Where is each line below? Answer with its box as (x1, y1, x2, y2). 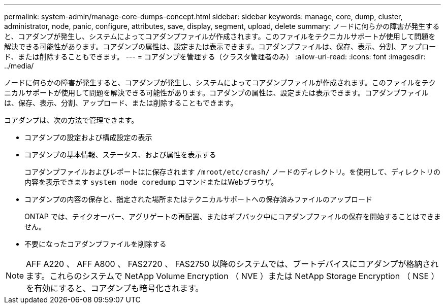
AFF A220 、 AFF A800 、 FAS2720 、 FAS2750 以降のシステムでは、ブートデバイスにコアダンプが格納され (26, 259, 439, 269)
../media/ (4, 61, 34, 70)
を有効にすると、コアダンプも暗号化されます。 (26, 283, 204, 293)
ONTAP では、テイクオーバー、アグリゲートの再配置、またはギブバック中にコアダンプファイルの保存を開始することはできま (24, 212, 441, 221)
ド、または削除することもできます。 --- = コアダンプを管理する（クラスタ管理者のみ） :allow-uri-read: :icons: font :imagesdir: (4, 52, 426, 61)
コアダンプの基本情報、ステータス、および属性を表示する (24, 150, 216, 159)
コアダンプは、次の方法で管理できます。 (4, 116, 139, 124)
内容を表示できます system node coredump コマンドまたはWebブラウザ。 (24, 178, 278, 186)
